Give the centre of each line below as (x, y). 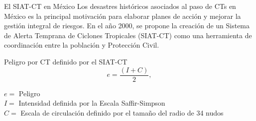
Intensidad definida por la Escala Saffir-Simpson (92, 103)
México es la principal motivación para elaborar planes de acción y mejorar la (123, 16)
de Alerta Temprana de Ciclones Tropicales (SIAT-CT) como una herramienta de (128, 35)
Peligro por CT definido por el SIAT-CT (66, 61)
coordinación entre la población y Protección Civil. (82, 45)
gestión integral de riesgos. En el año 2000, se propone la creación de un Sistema (127, 26)
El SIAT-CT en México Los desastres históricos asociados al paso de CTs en (120, 6)
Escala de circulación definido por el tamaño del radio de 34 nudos (122, 112)
